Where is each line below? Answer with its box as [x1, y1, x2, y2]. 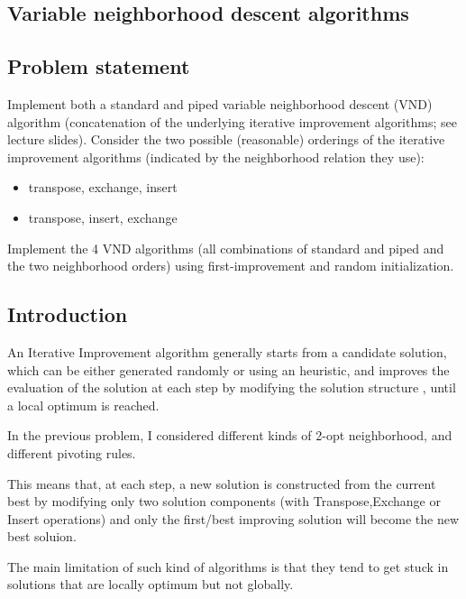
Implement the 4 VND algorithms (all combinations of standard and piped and [7, 238, 444, 257]
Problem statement [7, 52, 190, 80]
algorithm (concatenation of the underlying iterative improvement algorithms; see [7, 112, 457, 131]
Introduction [7, 300, 128, 328]
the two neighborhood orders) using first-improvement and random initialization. [7, 256, 454, 275]
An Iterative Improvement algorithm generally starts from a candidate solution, [7, 342, 447, 361]
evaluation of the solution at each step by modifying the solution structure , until [7, 378, 456, 397]
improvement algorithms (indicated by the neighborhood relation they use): [7, 147, 425, 166]
